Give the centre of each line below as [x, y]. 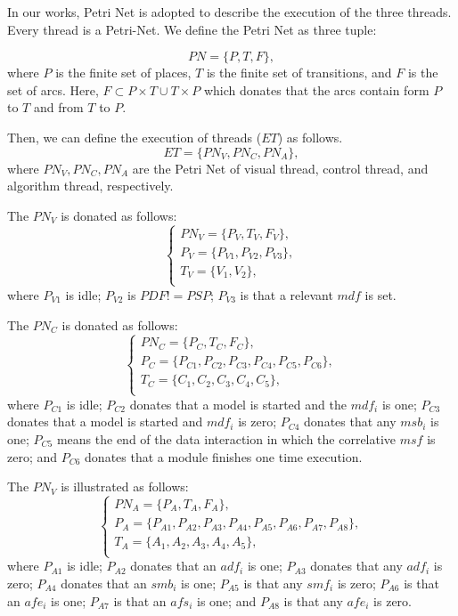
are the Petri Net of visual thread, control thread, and [280, 168]
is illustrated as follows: [125, 486]
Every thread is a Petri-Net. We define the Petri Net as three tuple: [192, 29]
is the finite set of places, [123, 73]
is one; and [227, 600]
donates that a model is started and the [238, 404]
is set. [380, 294]
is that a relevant [286, 294]
